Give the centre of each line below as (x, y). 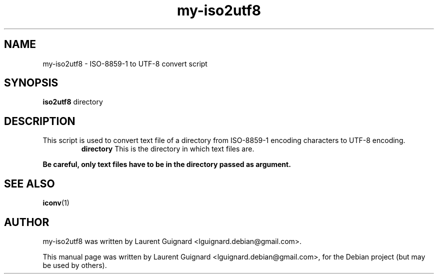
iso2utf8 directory (73, 102)
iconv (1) (56, 203)
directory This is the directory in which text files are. (168, 149)
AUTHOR (27, 222)
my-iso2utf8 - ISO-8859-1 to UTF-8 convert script (125, 63)
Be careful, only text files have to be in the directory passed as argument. (167, 164)
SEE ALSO (29, 183)
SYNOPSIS (31, 83)
